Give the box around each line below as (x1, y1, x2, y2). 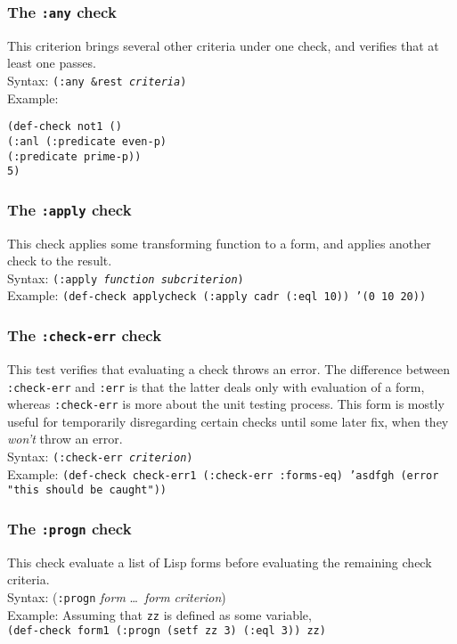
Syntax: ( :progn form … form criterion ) (7, 587, 226, 606)
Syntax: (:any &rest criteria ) (7, 70, 187, 89)
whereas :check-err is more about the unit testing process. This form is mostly (7, 395, 445, 413)
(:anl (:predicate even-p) (7, 135, 167, 148)
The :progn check (7, 517, 132, 539)
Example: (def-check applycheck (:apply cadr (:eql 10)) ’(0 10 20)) (7, 286, 427, 305)
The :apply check (7, 198, 132, 220)
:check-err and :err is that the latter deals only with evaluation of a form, (7, 377, 425, 395)
